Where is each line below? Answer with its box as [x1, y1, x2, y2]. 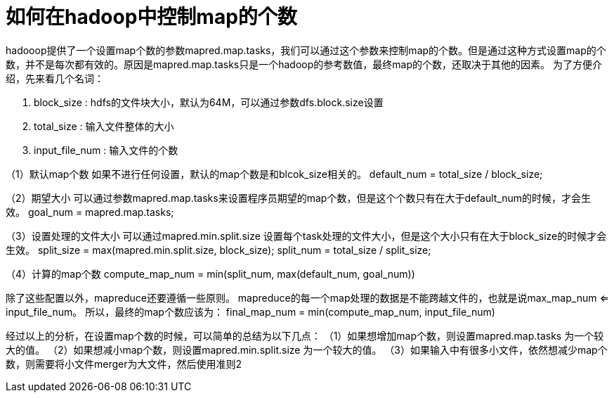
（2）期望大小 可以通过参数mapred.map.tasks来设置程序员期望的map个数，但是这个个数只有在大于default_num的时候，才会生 [6, 191, 592, 204]
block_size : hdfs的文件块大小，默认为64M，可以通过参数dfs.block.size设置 [34, 96, 384, 108]
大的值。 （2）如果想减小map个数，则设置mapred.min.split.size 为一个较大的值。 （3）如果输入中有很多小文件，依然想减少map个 [6, 343, 608, 356]
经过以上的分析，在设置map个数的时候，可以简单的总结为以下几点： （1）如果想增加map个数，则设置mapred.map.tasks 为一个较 [6, 329, 604, 342]
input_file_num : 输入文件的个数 [34, 143, 178, 156]
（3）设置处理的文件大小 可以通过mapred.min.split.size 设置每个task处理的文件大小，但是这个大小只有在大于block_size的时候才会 [6, 229, 607, 242]
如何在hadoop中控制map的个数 [6, 5, 297, 29]
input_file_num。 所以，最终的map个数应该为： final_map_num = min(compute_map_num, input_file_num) [6, 305, 495, 318]
